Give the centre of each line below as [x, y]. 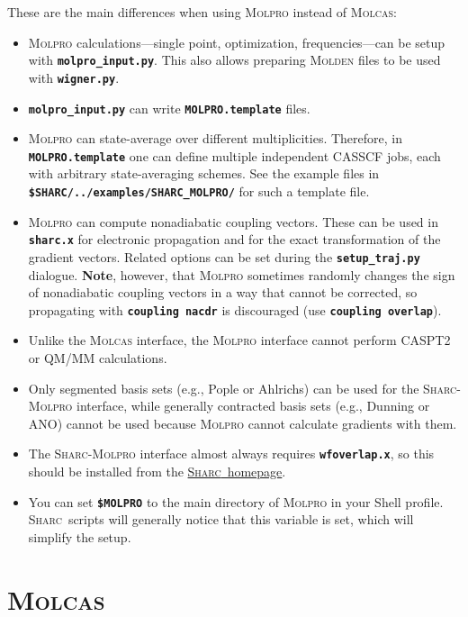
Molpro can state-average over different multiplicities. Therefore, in [215, 138]
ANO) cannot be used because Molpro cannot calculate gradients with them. [243, 423]
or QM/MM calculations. [98, 358]
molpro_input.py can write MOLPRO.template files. [169, 108]
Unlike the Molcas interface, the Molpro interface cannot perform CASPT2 [239, 340]
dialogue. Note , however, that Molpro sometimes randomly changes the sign [242, 274]
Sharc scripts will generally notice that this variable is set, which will [221, 519]
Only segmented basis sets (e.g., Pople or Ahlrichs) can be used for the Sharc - [244, 388]
